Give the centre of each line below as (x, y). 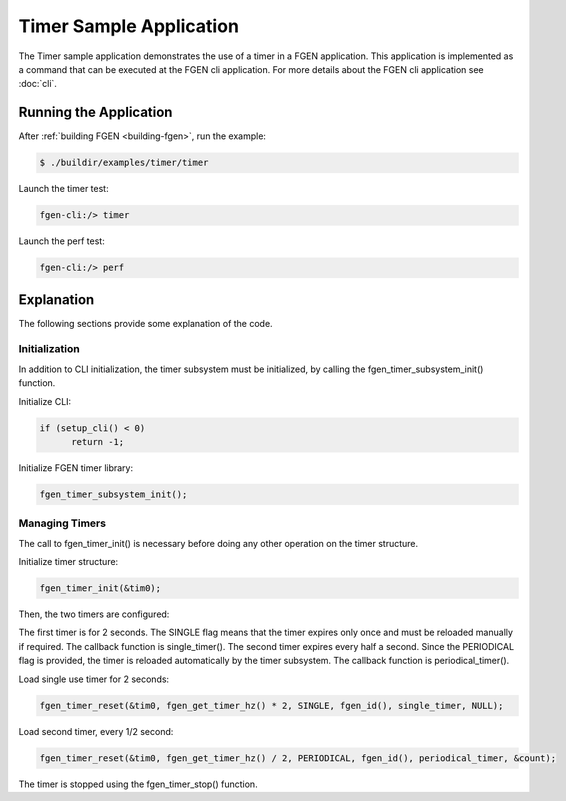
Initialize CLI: (45, 401)
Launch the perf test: (61, 241)
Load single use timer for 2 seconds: (94, 679)
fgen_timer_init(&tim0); (100, 588)
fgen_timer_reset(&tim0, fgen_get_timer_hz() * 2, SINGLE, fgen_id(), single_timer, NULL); (271, 705)
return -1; (98, 441)
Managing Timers (62, 523)
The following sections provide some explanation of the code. (146, 323)
